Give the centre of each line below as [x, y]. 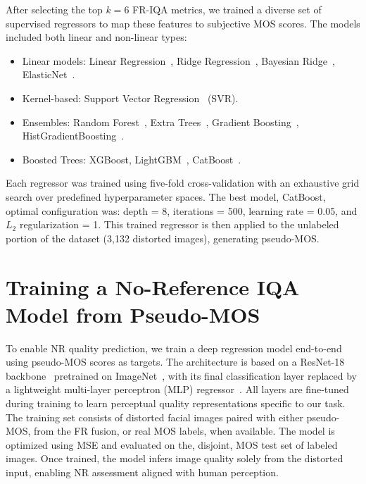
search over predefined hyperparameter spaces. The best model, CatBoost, [166, 196]
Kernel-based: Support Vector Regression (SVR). [130, 98]
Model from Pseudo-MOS [133, 314]
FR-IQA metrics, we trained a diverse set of [227, 9]
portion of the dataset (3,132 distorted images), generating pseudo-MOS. [163, 238]
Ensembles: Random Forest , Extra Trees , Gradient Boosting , [160, 122]
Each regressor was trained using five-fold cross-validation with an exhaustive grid [183, 183]
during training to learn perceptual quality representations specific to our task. [176, 403]
